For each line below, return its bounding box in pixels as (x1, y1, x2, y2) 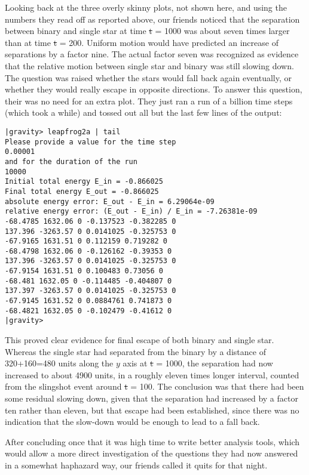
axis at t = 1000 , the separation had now (123, 357, 273, 369)
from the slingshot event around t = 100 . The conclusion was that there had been (5, 380, 304, 393)
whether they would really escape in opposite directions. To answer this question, (5, 83, 302, 95)
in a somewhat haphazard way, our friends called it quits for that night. (5, 459, 268, 471)
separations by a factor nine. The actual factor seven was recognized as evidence (5, 48, 299, 60)
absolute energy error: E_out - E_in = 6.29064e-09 (5, 197, 215, 206)
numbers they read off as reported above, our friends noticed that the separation (5, 13, 300, 25)
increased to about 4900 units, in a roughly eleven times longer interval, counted (5, 368, 299, 381)
